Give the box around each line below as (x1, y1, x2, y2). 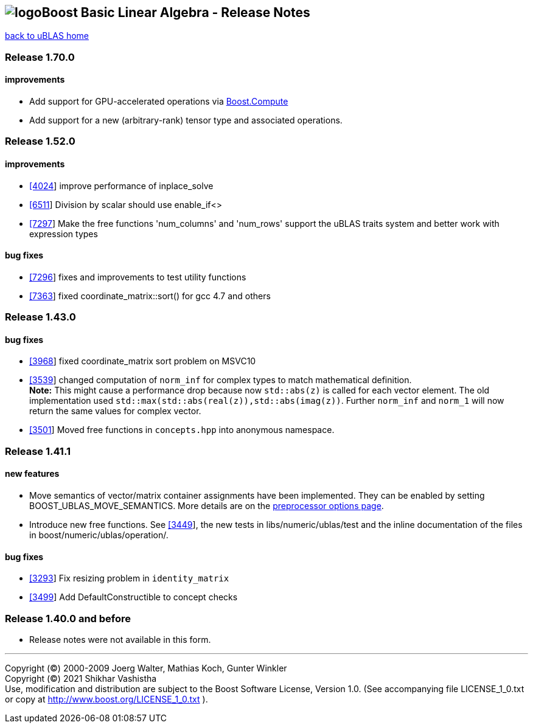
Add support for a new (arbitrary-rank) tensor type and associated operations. (29, 115, 343, 126)
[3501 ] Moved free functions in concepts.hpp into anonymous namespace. (29, 425, 335, 435)
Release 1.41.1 (5, 445, 71, 457)
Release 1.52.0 (5, 135, 75, 148)
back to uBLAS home (5, 30, 89, 41)
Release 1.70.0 (5, 50, 75, 63)
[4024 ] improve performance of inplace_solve (29, 180, 214, 191)
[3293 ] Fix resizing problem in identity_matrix (29, 573, 229, 584)
